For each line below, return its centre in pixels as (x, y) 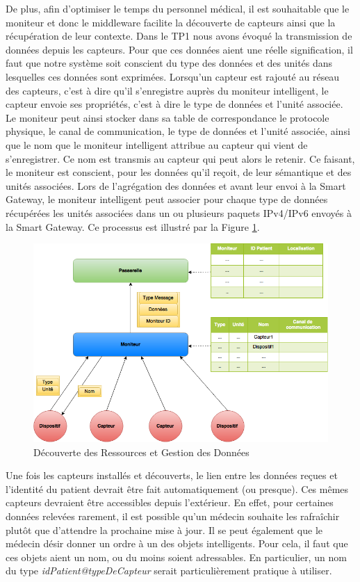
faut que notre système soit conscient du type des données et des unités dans (169, 63)
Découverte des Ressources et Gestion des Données (141, 452)
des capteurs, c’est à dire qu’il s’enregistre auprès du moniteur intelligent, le (167, 90)
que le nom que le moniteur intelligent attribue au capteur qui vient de (157, 144)
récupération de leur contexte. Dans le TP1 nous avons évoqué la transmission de (179, 36)
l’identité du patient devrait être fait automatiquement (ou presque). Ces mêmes (177, 488)
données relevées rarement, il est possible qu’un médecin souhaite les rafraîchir (173, 516)
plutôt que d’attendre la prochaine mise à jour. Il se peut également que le (164, 530)
